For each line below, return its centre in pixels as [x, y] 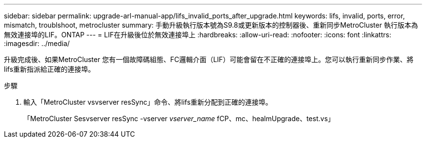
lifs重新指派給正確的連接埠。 [50, 69]
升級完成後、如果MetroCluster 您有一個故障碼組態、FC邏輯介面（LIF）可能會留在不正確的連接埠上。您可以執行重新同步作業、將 [209, 59]
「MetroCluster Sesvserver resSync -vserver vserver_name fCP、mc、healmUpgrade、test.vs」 [179, 118]
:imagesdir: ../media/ [37, 43]
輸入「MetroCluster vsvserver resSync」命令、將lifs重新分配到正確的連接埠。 [148, 102]
